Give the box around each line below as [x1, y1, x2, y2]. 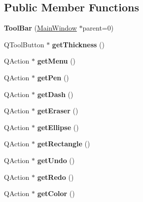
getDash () [37, 89, 73, 99]
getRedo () [37, 171, 74, 182]
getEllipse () [37, 122, 79, 132]
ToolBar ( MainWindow [4, 23, 77, 33]
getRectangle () [37, 138, 90, 149]
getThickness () [52, 39, 105, 49]
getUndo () [37, 155, 75, 165]
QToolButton [4, 39, 44, 49]
